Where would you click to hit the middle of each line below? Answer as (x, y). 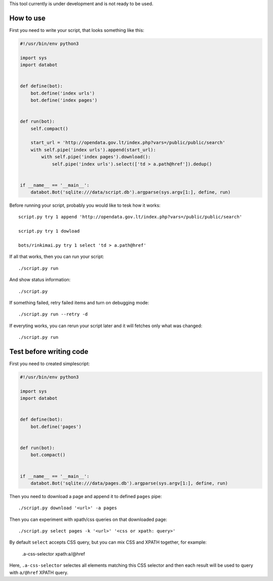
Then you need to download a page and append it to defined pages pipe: (85, 496)
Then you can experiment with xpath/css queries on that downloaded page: (88, 519)
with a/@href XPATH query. (39, 572)
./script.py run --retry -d (53, 314)
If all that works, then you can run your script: (57, 257)
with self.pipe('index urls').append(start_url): (93, 150)
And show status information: (40, 280)
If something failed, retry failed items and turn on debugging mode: (79, 302)
